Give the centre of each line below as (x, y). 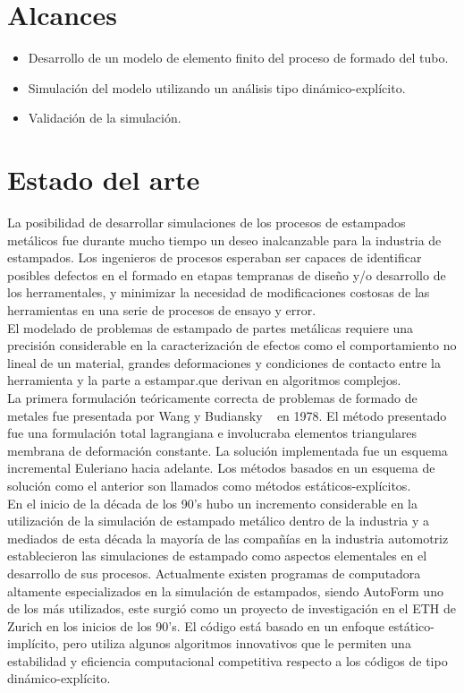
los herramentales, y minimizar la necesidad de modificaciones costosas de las (219, 292)
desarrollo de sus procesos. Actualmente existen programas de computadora (214, 573)
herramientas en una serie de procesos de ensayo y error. (162, 310)
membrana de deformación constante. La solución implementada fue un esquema (228, 450)
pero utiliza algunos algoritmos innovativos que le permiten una (237, 643)
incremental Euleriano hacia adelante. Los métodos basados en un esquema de (221, 468)
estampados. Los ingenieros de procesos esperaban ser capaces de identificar (215, 257)
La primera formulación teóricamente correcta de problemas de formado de (212, 397)
